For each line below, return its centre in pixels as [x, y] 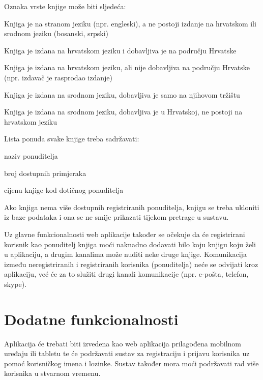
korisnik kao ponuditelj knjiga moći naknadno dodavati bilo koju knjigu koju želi [130, 244]
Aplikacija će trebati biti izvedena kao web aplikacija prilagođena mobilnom [123, 343]
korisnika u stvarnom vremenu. [52, 373]
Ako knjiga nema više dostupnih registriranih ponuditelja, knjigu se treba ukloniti [132, 207]
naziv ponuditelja [31, 155]
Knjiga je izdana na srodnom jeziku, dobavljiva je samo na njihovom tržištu [122, 94]
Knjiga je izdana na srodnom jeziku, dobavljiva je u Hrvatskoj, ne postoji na [123, 112]
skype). [16, 284]
